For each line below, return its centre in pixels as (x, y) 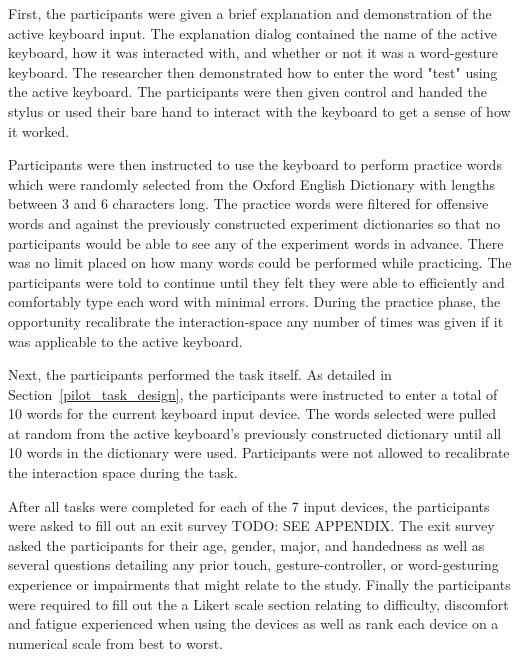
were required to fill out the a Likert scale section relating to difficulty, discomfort (258, 603)
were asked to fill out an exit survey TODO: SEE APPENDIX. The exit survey (251, 525)
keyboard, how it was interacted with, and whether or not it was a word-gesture (253, 52)
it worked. (39, 130)
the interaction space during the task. (123, 472)
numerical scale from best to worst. (115, 642)
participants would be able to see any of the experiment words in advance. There (256, 242)
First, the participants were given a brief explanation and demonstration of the (250, 13)
